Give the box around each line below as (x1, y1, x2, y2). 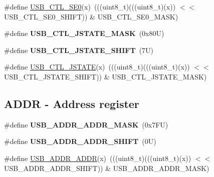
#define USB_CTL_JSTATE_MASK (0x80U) (4, 28, 164, 38)
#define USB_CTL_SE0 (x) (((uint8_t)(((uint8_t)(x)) (4, 1, 176, 11)
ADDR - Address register (4, 95, 139, 111)
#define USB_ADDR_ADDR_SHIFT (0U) (4, 136, 156, 146)
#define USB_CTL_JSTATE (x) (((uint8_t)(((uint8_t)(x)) (4, 61, 190, 72)
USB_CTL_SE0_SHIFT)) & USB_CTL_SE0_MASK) (4, 11, 178, 21)
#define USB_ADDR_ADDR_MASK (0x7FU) (4, 119, 168, 129)
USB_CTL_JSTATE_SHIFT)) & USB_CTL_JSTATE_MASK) (4, 71, 207, 81)
